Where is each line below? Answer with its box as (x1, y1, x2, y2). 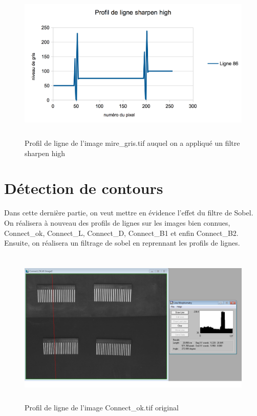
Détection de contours (4, 178, 163, 199)
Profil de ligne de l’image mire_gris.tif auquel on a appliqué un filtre (25, 138, 240, 148)
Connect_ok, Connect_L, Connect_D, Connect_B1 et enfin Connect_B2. (4, 227, 239, 238)
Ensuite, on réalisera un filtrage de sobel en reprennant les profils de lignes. (4, 237, 240, 248)
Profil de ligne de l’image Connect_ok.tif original (25, 402, 179, 412)
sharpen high (25, 147, 66, 158)
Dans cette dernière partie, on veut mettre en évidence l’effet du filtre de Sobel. (4, 207, 253, 218)
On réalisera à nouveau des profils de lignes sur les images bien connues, (4, 217, 230, 228)
